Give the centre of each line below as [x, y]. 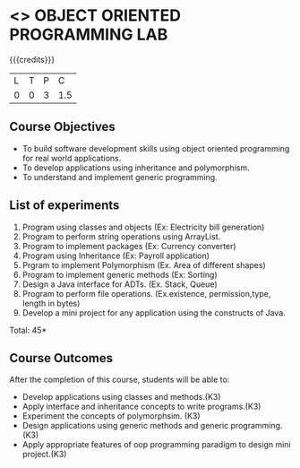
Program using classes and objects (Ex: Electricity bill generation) [143, 227]
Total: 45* [28, 330]
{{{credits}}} [32, 59]
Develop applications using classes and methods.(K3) [121, 397]
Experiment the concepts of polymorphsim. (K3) [111, 416]
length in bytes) [51, 303]
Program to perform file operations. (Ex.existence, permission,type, [146, 293]
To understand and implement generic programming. [120, 177]
